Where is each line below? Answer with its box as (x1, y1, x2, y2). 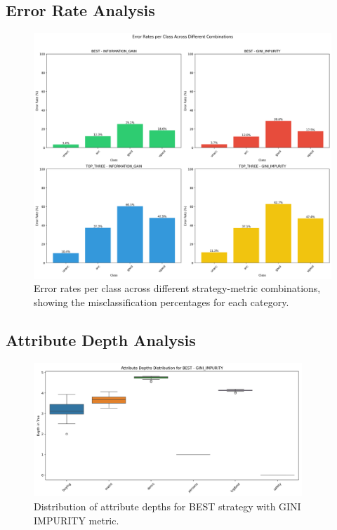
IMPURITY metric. (34, 512, 119, 527)
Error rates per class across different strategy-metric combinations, (34, 281, 321, 296)
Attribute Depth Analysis (6, 329, 196, 350)
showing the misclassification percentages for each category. (34, 294, 289, 309)
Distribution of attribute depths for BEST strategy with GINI (34, 499, 301, 514)
